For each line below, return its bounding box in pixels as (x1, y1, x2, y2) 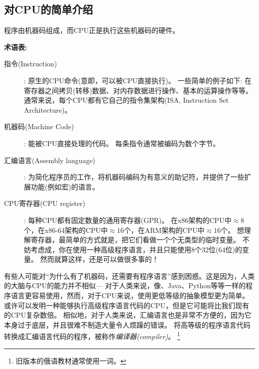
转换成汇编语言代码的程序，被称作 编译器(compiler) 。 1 (4, 330, 180, 342)
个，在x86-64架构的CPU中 (24, 224, 108, 235)
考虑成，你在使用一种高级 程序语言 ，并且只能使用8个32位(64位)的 (30, 244, 242, 254)
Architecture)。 (24, 104, 72, 115)
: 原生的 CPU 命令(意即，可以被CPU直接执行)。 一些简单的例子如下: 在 (24, 75, 252, 85)
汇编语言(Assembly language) (4, 155, 96, 165)
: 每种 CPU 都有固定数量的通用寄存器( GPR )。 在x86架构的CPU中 (24, 214, 232, 225)
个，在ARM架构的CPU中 (124, 224, 205, 235)
